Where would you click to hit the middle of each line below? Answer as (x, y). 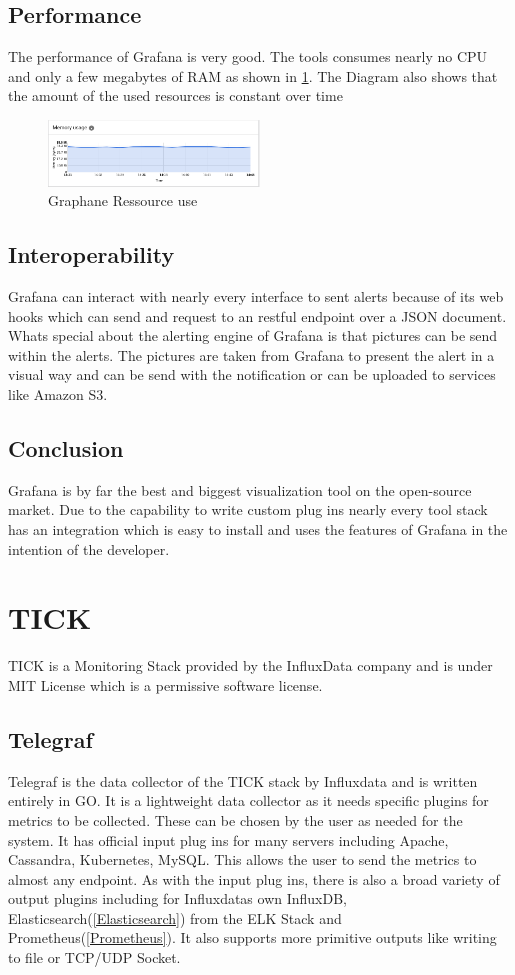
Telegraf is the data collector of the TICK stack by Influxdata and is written (243, 780)
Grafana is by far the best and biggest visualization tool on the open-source (240, 489)
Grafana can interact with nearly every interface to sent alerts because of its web (256, 296)
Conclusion (66, 448)
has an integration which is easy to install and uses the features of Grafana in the (258, 529)
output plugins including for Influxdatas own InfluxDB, (178, 898)
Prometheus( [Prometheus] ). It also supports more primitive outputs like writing (252, 937)
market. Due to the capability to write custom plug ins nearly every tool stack (248, 509)
